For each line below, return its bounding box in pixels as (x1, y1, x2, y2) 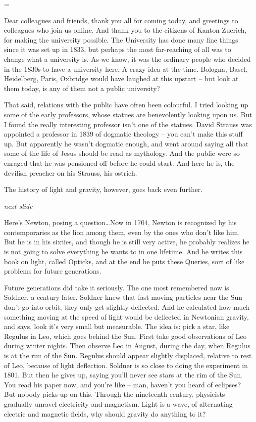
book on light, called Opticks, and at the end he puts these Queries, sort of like (4, 256, 245, 266)
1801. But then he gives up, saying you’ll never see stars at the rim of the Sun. (4, 370, 243, 380)
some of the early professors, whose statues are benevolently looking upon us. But (4, 109, 253, 119)
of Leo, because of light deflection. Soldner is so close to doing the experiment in (4, 360, 248, 370)
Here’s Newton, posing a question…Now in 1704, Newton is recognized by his (4, 217, 237, 228)
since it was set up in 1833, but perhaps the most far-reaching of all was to (4, 44, 231, 54)
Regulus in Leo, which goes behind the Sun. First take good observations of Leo (4, 330, 247, 341)
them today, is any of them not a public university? (4, 83, 160, 93)
